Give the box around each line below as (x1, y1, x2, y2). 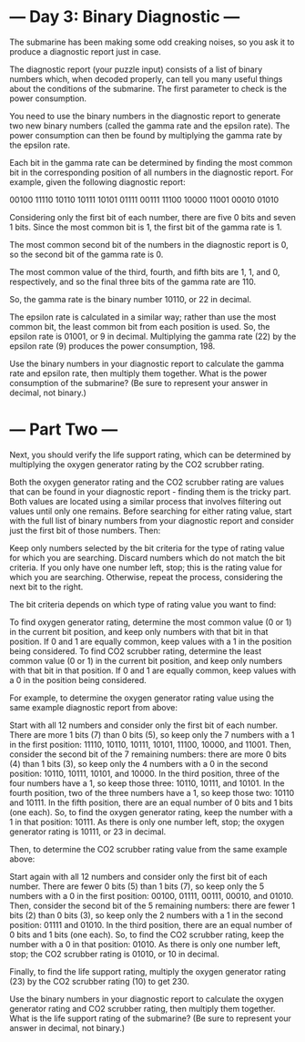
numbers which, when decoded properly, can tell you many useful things (9, 73, 283, 84)
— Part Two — (9, 419, 118, 440)
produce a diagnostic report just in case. (9, 46, 162, 56)
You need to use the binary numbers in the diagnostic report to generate (9, 110, 280, 121)
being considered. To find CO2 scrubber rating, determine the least (9, 645, 262, 657)
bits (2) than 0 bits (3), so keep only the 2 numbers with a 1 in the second (9, 909, 284, 921)
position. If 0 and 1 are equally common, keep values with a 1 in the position (9, 636, 292, 647)
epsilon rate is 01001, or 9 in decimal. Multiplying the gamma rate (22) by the (9, 331, 297, 342)
